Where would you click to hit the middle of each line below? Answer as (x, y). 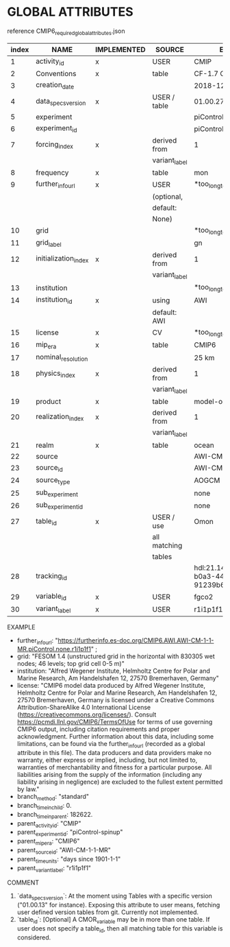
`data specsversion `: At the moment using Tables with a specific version (114, 897)
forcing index (54, 145)
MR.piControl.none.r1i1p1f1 (54, 649)
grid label (48, 243)
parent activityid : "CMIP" (49, 824)
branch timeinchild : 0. (44, 806)
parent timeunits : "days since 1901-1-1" (69, 860)
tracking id (51, 576)
